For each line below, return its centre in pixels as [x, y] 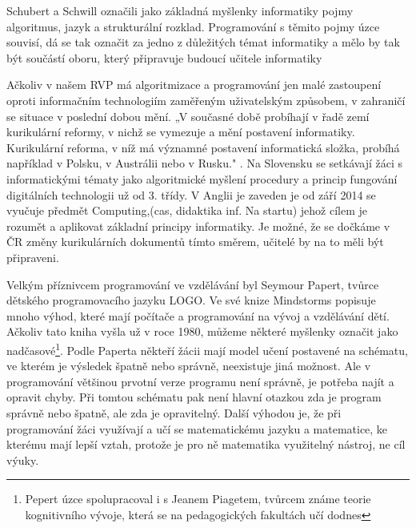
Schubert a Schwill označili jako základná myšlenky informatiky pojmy [180, 10]
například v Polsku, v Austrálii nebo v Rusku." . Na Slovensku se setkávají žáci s [205, 163]
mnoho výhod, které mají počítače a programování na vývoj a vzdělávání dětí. [198, 315]
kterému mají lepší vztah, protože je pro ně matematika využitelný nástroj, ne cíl [206, 444]
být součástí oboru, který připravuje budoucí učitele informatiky [164, 57]
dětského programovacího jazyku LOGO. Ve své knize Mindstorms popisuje [191, 300]
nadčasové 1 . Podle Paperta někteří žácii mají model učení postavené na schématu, [207, 349]
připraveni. [33, 257]
